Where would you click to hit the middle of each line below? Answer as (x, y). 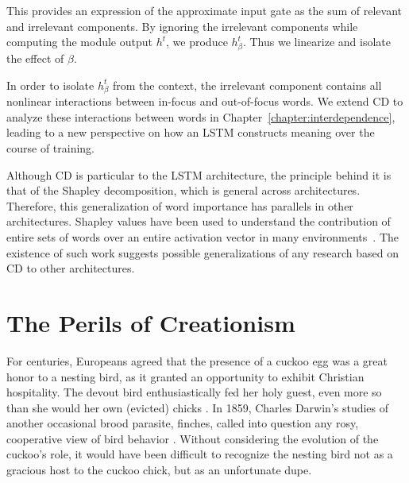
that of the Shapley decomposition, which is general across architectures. (183, 190)
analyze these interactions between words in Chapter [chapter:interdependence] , (201, 116)
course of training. (51, 148)
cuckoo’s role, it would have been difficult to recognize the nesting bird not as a (200, 454)
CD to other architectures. (71, 268)
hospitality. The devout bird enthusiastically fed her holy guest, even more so (194, 392)
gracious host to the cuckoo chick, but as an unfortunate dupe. (159, 470)
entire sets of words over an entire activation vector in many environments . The (203, 237)
